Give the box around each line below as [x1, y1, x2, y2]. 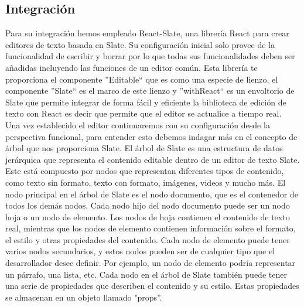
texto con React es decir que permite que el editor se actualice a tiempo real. [5, 107, 282, 120]
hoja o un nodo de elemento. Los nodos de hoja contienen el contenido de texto [5, 210, 290, 223]
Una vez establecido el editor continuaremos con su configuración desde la [5, 118, 270, 131]
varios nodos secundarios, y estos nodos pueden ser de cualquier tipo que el [5, 245, 275, 257]
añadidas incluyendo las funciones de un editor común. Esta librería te [5, 61, 258, 73]
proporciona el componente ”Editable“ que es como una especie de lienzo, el [5, 73, 278, 85]
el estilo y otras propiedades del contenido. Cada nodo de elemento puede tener [5, 233, 290, 245]
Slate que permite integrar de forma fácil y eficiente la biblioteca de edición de [5, 95, 286, 108]
